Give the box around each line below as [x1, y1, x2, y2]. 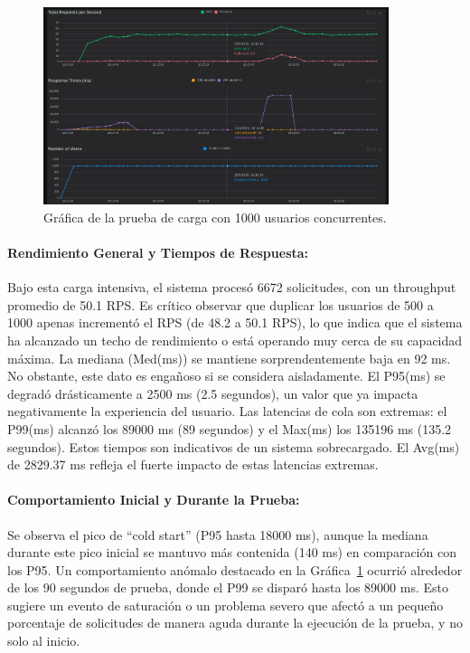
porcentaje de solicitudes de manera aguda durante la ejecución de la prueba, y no [7, 613, 463, 632]
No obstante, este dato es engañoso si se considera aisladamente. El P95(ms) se [7, 366, 446, 385]
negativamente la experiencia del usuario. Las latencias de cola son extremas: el [7, 402, 447, 421]
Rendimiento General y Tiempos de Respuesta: [7, 242, 309, 261]
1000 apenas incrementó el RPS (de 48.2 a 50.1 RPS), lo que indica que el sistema [7, 313, 463, 332]
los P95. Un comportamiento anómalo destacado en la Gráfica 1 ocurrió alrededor [7, 560, 463, 579]
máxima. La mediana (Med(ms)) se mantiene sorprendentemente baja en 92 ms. [7, 348, 451, 367]
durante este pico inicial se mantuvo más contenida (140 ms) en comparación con [7, 543, 456, 562]
